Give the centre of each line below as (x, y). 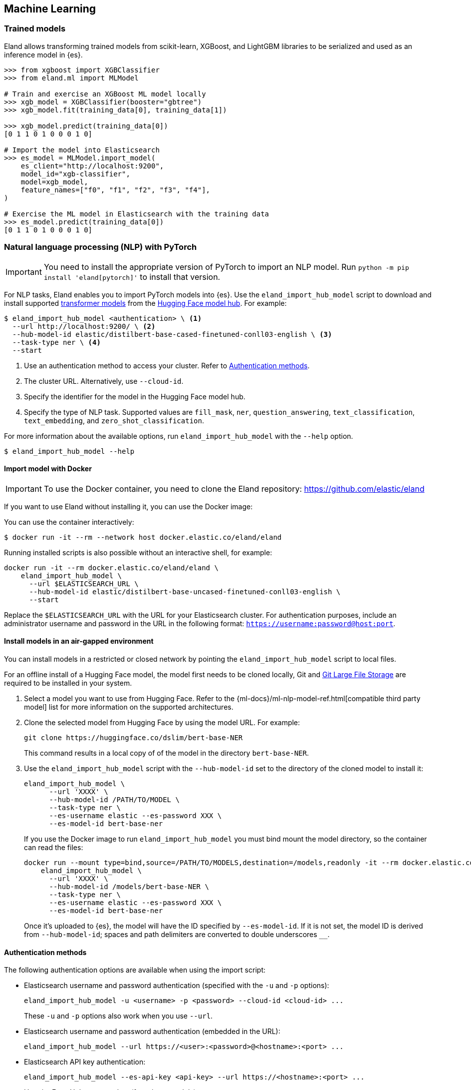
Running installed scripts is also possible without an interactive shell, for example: (138, 552)
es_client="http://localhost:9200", (92, 166)
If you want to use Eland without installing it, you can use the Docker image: (128, 506)
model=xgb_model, (54, 182)
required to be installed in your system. (68, 683)
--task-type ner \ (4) (56, 342)
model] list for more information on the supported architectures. (129, 707)
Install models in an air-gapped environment (79, 641)
